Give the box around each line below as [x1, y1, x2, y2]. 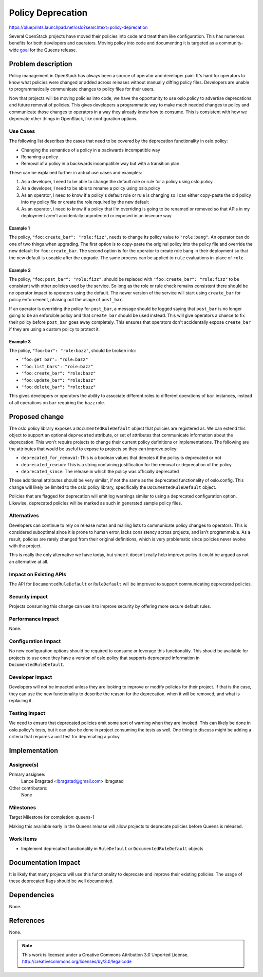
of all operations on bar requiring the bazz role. [9, 399, 105, 405]
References [9, 916, 45, 925]
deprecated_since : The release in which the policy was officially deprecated [21, 469, 179, 475]
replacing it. [9, 698, 33, 703]
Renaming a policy [21, 154, 58, 160]
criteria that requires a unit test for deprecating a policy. [9, 733, 121, 739]
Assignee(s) [9, 761, 39, 768]
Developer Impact [9, 674, 52, 681]
